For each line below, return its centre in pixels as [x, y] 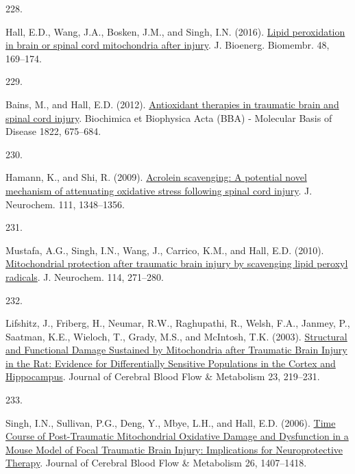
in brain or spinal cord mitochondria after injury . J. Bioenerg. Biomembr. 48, [168, 45]
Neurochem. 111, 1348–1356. [65, 204]
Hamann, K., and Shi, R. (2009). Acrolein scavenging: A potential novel [156, 177]
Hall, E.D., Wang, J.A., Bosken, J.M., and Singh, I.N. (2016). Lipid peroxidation [175, 31]
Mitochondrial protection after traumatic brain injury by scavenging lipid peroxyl [177, 263]
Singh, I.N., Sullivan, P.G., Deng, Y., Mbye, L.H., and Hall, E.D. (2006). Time [171, 422]
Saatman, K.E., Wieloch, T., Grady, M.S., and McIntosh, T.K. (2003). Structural [176, 336]
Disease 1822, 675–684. [53, 131]
